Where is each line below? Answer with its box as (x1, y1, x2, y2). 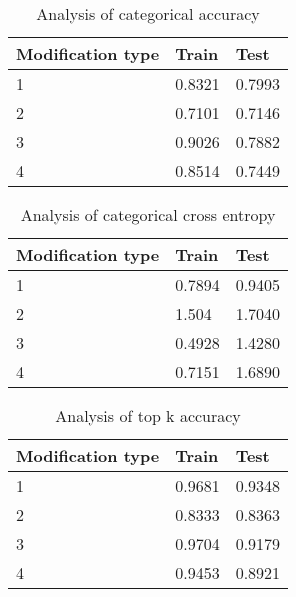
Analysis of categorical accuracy (36, 2, 260, 25)
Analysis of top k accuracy (55, 404, 241, 427)
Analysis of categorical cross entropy (20, 203, 276, 226)
